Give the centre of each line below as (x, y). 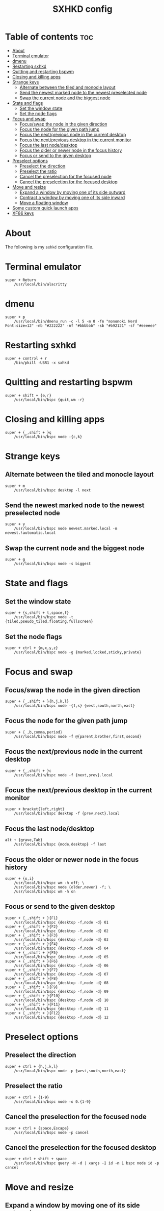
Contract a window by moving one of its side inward (72, 197)
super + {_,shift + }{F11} (33, 1004)
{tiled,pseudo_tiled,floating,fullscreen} (49, 622)
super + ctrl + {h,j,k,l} (31, 1066)
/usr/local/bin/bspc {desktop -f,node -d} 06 (61, 966)
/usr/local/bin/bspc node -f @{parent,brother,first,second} (78, 736)
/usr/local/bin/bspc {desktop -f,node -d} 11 (61, 1009)
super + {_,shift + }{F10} (33, 996)
